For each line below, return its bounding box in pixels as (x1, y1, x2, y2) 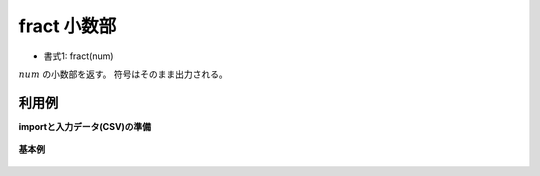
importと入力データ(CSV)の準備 (18, 120, 152, 132)
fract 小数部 (18, 15, 117, 37)
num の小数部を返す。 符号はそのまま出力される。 (18, 68, 229, 80)
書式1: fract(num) (43, 50, 114, 62)
